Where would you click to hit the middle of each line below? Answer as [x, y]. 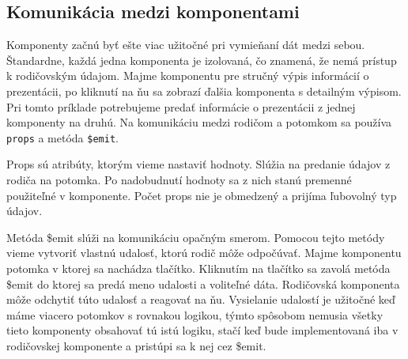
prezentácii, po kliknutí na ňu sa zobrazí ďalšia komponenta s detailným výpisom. [204, 91]
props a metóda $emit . [62, 137]
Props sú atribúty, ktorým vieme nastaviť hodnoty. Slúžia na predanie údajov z [198, 164]
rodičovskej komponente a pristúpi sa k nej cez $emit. [136, 345]
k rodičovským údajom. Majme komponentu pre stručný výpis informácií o [188, 76]
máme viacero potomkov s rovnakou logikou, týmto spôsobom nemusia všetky [195, 314]
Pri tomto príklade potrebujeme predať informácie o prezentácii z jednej [181, 106]
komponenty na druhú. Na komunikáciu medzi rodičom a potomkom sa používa [199, 122]
